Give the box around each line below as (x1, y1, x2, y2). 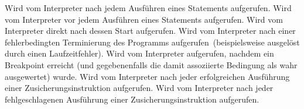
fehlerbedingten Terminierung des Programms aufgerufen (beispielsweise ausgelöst (5, 36, 300, 48)
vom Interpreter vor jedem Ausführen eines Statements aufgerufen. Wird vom (5, 13, 283, 25)
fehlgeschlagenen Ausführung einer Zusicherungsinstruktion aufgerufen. (5, 93, 259, 105)
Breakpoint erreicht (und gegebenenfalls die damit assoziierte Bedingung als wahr (5, 58, 298, 71)
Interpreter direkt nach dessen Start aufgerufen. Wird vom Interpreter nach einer (5, 24, 296, 37)
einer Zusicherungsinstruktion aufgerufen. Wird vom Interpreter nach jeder (5, 82, 274, 94)
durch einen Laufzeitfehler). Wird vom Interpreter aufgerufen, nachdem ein (5, 47, 274, 59)
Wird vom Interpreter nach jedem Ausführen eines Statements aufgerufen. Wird (5, 2, 292, 13)
